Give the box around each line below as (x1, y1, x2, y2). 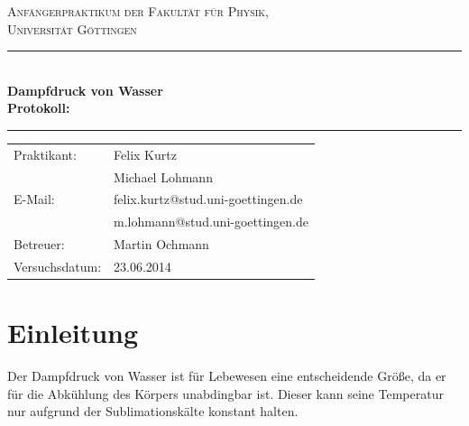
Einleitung (7, 314, 139, 351)
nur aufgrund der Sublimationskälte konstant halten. (7, 402, 299, 421)
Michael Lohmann (114, 167, 213, 186)
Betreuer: (14, 235, 65, 254)
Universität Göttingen (7, 19, 137, 38)
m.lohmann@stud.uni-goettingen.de (114, 212, 309, 231)
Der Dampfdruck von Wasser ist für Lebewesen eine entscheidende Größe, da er (7, 366, 446, 385)
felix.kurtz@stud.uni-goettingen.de (114, 190, 303, 208)
